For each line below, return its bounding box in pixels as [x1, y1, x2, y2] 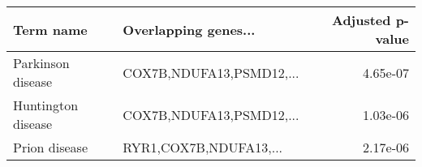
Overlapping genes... [123, 19, 256, 39]
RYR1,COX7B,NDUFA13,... [123, 138, 283, 156]
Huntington [13, 96, 79, 114]
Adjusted [331, 11, 391, 29]
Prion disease [13, 138, 88, 156]
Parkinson [13, 54, 70, 72]
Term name [13, 19, 88, 39]
